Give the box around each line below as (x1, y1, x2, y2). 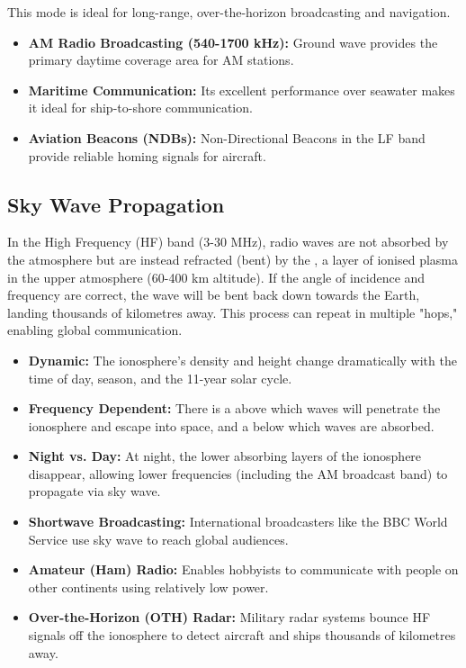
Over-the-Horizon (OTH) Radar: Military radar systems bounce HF (28, 608, 431, 627)
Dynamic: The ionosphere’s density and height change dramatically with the (28, 350, 457, 369)
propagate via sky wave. (28, 482, 161, 501)
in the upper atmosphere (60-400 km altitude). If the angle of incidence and (7, 267, 426, 286)
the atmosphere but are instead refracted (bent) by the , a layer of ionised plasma (7, 249, 458, 268)
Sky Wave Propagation (7, 190, 225, 218)
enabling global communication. (7, 320, 183, 339)
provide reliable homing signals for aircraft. (28, 146, 266, 165)
